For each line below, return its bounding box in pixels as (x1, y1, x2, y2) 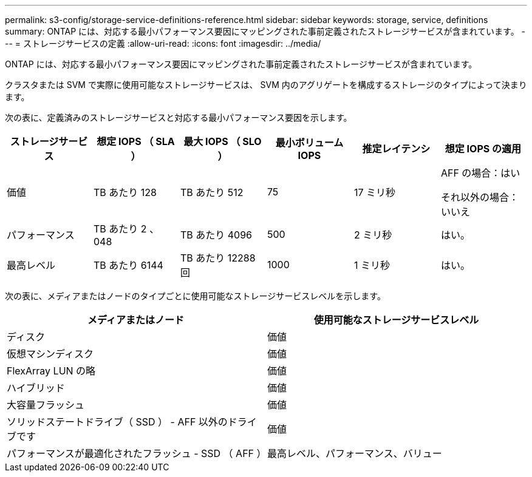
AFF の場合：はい (440, 167, 520, 179)
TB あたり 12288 (180, 252, 256, 264)
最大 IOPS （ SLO (183, 135, 262, 147)
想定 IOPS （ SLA (97, 135, 175, 147)
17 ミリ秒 (353, 186, 396, 198)
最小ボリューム (275, 137, 344, 149)
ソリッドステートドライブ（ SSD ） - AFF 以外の (7, 416, 228, 428)
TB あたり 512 (180, 186, 244, 198)
